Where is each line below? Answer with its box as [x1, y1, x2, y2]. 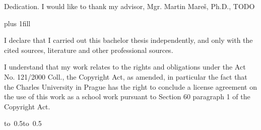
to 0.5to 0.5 [4, 118, 42, 128]
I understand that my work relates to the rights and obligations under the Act [4, 61, 246, 72]
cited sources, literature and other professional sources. [4, 44, 173, 55]
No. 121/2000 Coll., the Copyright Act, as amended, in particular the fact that [4, 71, 247, 82]
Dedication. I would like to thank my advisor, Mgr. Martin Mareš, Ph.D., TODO [4, 1, 255, 11]
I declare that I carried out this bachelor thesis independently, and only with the [4, 35, 253, 45]
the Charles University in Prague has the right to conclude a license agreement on [4, 81, 257, 92]
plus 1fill [4, 18, 31, 28]
